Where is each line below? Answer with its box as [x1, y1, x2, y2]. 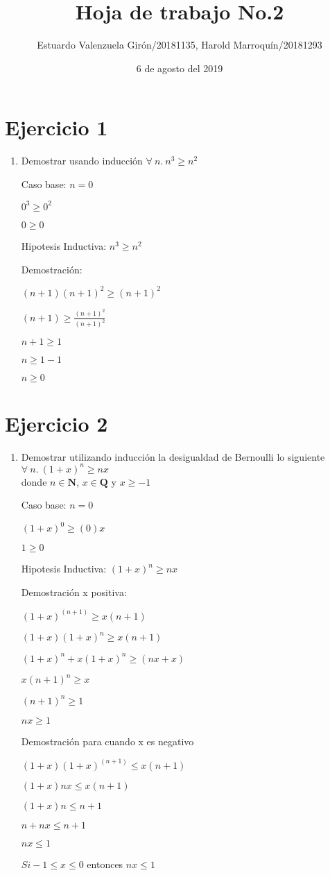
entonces [87, 856, 123, 871]
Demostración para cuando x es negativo [21, 733, 194, 748]
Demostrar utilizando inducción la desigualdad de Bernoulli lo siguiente [21, 449, 325, 464]
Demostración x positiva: [21, 584, 127, 599]
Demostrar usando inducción [21, 153, 143, 168]
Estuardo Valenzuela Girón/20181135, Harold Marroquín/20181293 [37, 37, 322, 52]
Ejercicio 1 [5, 113, 108, 142]
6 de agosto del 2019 [136, 60, 223, 75]
